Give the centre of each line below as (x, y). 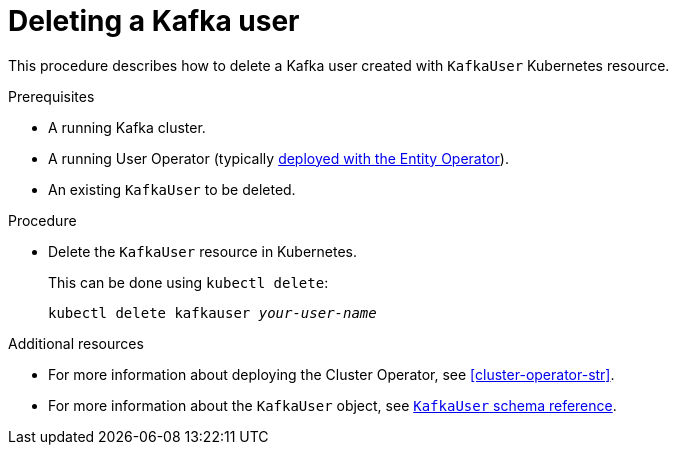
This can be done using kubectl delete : (188, 282)
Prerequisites (51, 96)
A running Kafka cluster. (127, 127)
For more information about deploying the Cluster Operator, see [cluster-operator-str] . (331, 374)
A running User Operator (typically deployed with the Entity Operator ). (278, 158)
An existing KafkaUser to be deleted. (172, 189)
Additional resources (76, 343)
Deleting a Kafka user (154, 21)
